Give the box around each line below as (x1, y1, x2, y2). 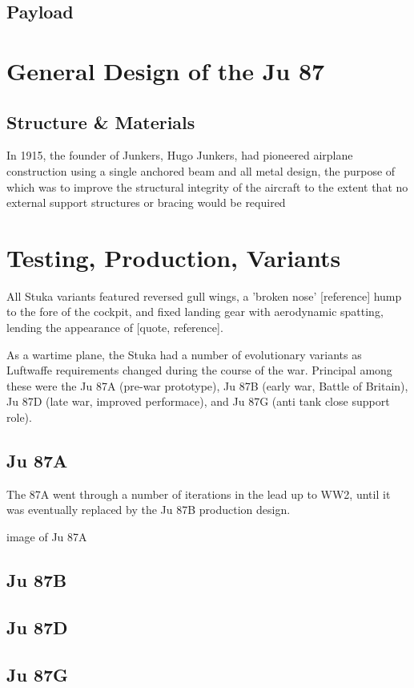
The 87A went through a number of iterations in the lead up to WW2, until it (6, 485, 391, 502)
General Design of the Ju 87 (6, 54, 325, 87)
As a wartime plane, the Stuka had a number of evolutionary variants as (6, 346, 362, 362)
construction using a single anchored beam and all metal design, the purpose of (6, 162, 396, 179)
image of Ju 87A (6, 528, 87, 544)
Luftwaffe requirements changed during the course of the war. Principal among (6, 362, 392, 378)
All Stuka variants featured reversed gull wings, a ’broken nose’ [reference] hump (6, 287, 402, 304)
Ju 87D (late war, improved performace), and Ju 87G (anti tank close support (6, 393, 390, 410)
